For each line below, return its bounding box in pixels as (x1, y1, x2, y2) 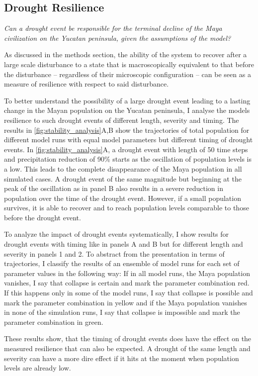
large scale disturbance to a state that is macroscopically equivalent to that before (4, 59, 254, 69)
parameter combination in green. (4, 316, 103, 327)
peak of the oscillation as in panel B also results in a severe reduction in (4, 183, 223, 193)
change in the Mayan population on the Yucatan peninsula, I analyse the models (4, 105, 250, 115)
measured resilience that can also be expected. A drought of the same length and (4, 343, 251, 354)
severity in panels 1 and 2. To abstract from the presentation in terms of (4, 248, 225, 259)
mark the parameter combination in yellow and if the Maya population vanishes (4, 297, 247, 307)
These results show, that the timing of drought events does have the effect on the (4, 333, 252, 344)
